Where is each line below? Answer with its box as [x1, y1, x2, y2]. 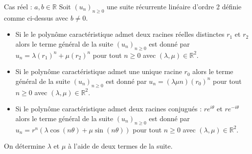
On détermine [4, 141, 46, 151]
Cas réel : [4, 1, 32, 11]
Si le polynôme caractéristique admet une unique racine [15, 66, 182, 77]
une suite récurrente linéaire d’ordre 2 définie [107, 1, 242, 11]
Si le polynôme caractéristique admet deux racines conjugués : [15, 103, 202, 114]
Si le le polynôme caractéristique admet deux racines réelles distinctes [15, 29, 225, 39]
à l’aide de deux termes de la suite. [68, 141, 173, 151]
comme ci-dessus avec [4, 12, 69, 23]
